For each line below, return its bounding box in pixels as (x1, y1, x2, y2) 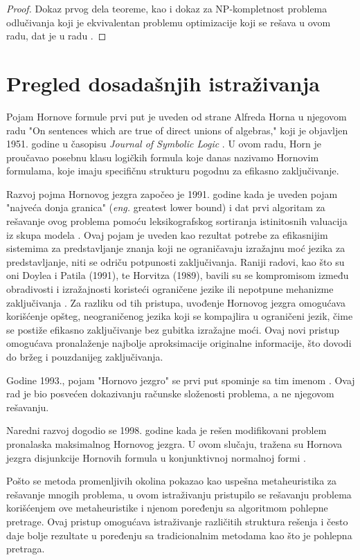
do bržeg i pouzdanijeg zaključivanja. (6, 350, 163, 363)
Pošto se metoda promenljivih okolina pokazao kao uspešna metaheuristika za (6, 473, 337, 488)
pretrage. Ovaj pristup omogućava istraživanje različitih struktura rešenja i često (6, 514, 348, 528)
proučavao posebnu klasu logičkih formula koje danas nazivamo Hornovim (6, 150, 319, 164)
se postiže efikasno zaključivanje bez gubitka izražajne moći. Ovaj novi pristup (6, 322, 340, 336)
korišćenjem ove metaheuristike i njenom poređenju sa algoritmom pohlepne (6, 500, 328, 515)
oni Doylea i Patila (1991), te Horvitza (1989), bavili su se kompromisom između (6, 268, 349, 282)
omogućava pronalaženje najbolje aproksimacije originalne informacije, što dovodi (6, 336, 352, 350)
